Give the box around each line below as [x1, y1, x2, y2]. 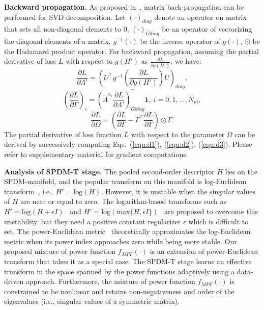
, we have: [170, 56, 201, 66]
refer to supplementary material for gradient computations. [4, 148, 188, 159]
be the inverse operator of [140, 36, 220, 46]
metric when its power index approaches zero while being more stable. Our [4, 236, 237, 246]
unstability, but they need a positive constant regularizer [4, 216, 181, 226]
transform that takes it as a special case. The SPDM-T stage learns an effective [4, 255, 252, 266]
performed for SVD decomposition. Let [4, 11, 126, 22]
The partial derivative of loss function [4, 128, 122, 139]
